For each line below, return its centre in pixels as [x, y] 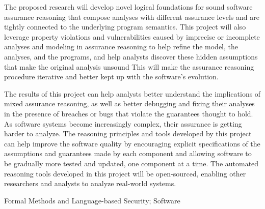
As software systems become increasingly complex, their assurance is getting [123, 123]
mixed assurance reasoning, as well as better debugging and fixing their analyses [129, 103]
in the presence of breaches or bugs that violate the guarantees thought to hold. [129, 113]
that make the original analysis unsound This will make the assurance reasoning [129, 66]
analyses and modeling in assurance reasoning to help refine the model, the [121, 47]
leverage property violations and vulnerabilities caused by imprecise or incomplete [132, 36]
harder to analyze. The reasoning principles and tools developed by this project [128, 133]
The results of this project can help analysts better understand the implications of [132, 93]
